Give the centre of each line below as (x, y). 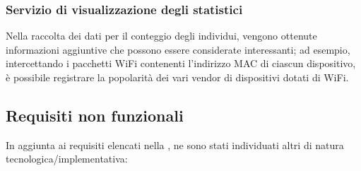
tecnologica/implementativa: (67, 159)
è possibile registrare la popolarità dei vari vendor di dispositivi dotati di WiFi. (177, 77)
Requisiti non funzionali (95, 115)
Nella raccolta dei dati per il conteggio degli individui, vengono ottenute (161, 36)
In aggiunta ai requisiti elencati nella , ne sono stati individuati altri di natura (175, 145)
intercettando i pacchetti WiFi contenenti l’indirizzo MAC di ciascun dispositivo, (181, 63)
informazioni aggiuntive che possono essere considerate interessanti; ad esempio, (178, 49)
